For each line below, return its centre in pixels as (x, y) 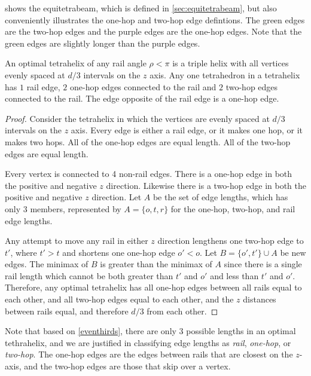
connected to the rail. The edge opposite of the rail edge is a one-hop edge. (142, 98)
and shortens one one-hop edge (119, 252)
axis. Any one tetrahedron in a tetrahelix (225, 74)
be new (293, 252)
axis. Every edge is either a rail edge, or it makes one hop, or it (187, 130)
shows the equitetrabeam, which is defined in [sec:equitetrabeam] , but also (141, 8)
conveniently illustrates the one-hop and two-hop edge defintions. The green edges (155, 19)
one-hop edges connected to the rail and (143, 86)
